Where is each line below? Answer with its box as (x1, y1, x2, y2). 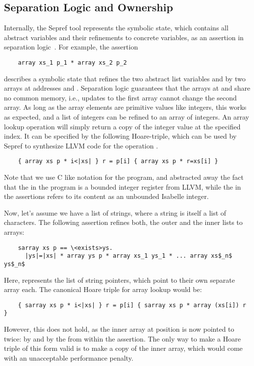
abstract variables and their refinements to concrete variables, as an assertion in (4, 32, 244, 42)
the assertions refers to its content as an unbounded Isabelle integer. (4, 191, 209, 201)
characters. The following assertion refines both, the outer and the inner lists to (4, 217, 243, 227)
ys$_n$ (4, 260, 25, 268)
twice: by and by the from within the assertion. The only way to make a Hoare (4, 333, 241, 343)
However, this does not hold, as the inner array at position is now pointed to (4, 324, 234, 334)
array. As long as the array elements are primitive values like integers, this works (4, 102, 247, 112)
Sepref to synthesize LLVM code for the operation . (4, 140, 158, 150)
